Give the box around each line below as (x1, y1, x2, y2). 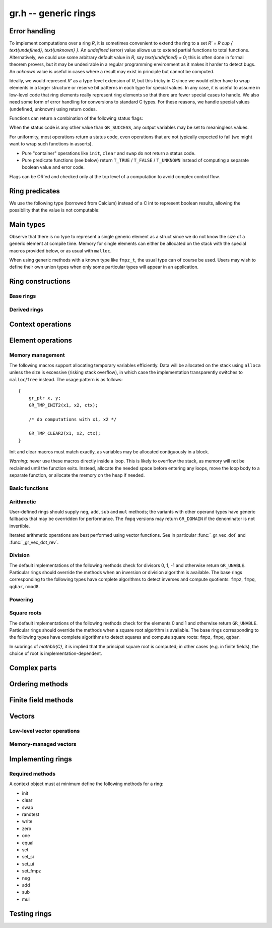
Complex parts (9, 663, 57, 672)
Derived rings (9, 306, 44, 313)
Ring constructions (9, 277, 71, 286)
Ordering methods (9, 680, 68, 688)
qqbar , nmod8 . (9, 583, 40, 589)
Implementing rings (9, 755, 73, 763)
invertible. (9, 523, 30, 529)
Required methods (9, 770, 55, 778)
